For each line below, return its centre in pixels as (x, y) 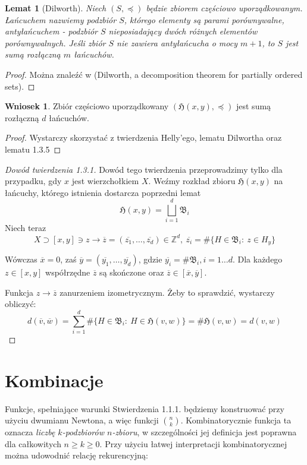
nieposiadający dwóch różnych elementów (183, 31)
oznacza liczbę (30, 432)
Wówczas (21, 259)
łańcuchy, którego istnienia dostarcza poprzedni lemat (103, 192)
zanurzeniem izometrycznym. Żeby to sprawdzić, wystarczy (167, 292)
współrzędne (68, 272)
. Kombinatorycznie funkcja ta (236, 420)
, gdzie (150, 259)
